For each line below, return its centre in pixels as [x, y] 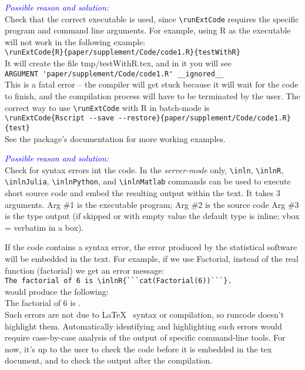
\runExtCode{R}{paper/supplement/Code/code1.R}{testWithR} [123, 53]
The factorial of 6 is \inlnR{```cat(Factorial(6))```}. [118, 281]
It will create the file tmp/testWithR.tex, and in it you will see [118, 63]
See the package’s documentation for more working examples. [115, 138]
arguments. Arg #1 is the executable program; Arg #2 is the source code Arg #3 [152, 204]
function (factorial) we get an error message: [85, 270]
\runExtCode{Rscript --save [60, 118]
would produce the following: [57, 291]
